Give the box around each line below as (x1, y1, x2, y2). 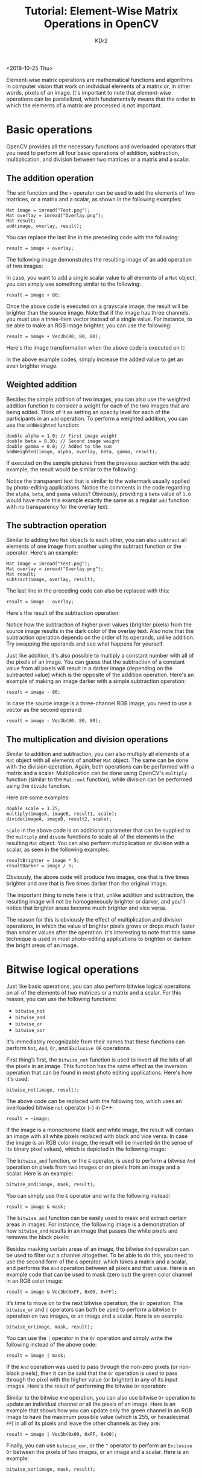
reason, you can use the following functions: (6, 996, 116, 1003)
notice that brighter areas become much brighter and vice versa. (6, 904, 167, 911)
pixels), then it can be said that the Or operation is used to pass (21, 1370, 178, 1377)
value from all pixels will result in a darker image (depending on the (6, 665, 173, 672)
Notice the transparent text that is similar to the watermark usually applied (6, 477, 190, 485)
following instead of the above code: (6, 1341, 97, 1348)
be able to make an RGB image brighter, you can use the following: (6, 321, 172, 329)
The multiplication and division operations (6, 734, 169, 744)
